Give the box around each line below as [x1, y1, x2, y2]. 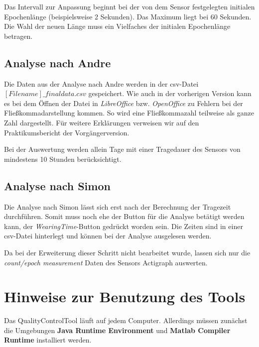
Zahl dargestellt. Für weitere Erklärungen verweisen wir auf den [4, 117, 199, 127]
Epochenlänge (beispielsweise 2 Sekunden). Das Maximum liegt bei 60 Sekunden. [4, 11, 252, 21]
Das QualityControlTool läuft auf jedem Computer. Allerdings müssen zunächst [4, 315, 248, 326]
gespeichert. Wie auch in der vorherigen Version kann [88, 88, 252, 99]
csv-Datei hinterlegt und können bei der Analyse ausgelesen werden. [4, 231, 212, 241]
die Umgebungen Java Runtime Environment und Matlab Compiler [4, 325, 231, 335]
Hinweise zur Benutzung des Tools [4, 286, 246, 307]
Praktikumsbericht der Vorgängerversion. [4, 127, 129, 137]
